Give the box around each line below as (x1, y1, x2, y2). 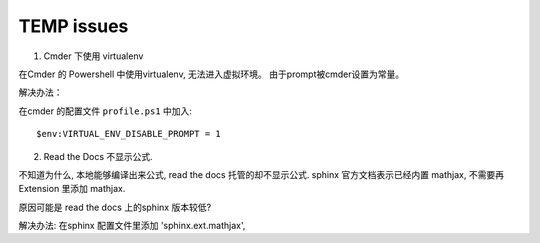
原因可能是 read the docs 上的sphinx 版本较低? (18, 201, 212, 213)
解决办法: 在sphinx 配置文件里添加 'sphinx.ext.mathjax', (18, 220, 246, 232)
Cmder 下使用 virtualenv (43, 50, 144, 62)
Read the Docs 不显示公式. (43, 150, 154, 162)
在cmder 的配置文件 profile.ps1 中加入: (18, 105, 192, 117)
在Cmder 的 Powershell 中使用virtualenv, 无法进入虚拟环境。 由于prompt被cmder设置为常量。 (18, 68, 405, 80)
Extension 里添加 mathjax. (18, 183, 126, 195)
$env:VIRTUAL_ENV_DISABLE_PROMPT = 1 (36, 128, 222, 140)
